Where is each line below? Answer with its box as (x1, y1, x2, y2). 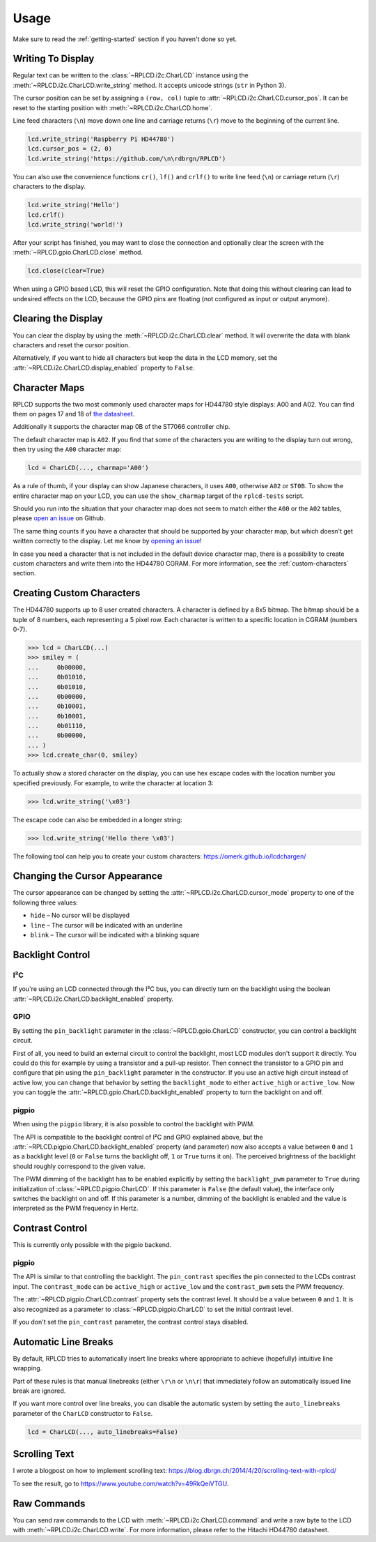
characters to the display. (13, 182, 86, 191)
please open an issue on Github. (13, 514, 106, 522)
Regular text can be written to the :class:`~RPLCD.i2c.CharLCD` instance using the (13, 71, 249, 80)
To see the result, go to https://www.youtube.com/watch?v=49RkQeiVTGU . (13, 1479, 229, 1488)
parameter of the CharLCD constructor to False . (13, 1409, 153, 1417)
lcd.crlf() (27, 211, 65, 219)
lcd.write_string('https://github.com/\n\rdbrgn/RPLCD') (27, 154, 226, 162)
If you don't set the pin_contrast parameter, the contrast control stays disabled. (13, 1317, 249, 1326)
